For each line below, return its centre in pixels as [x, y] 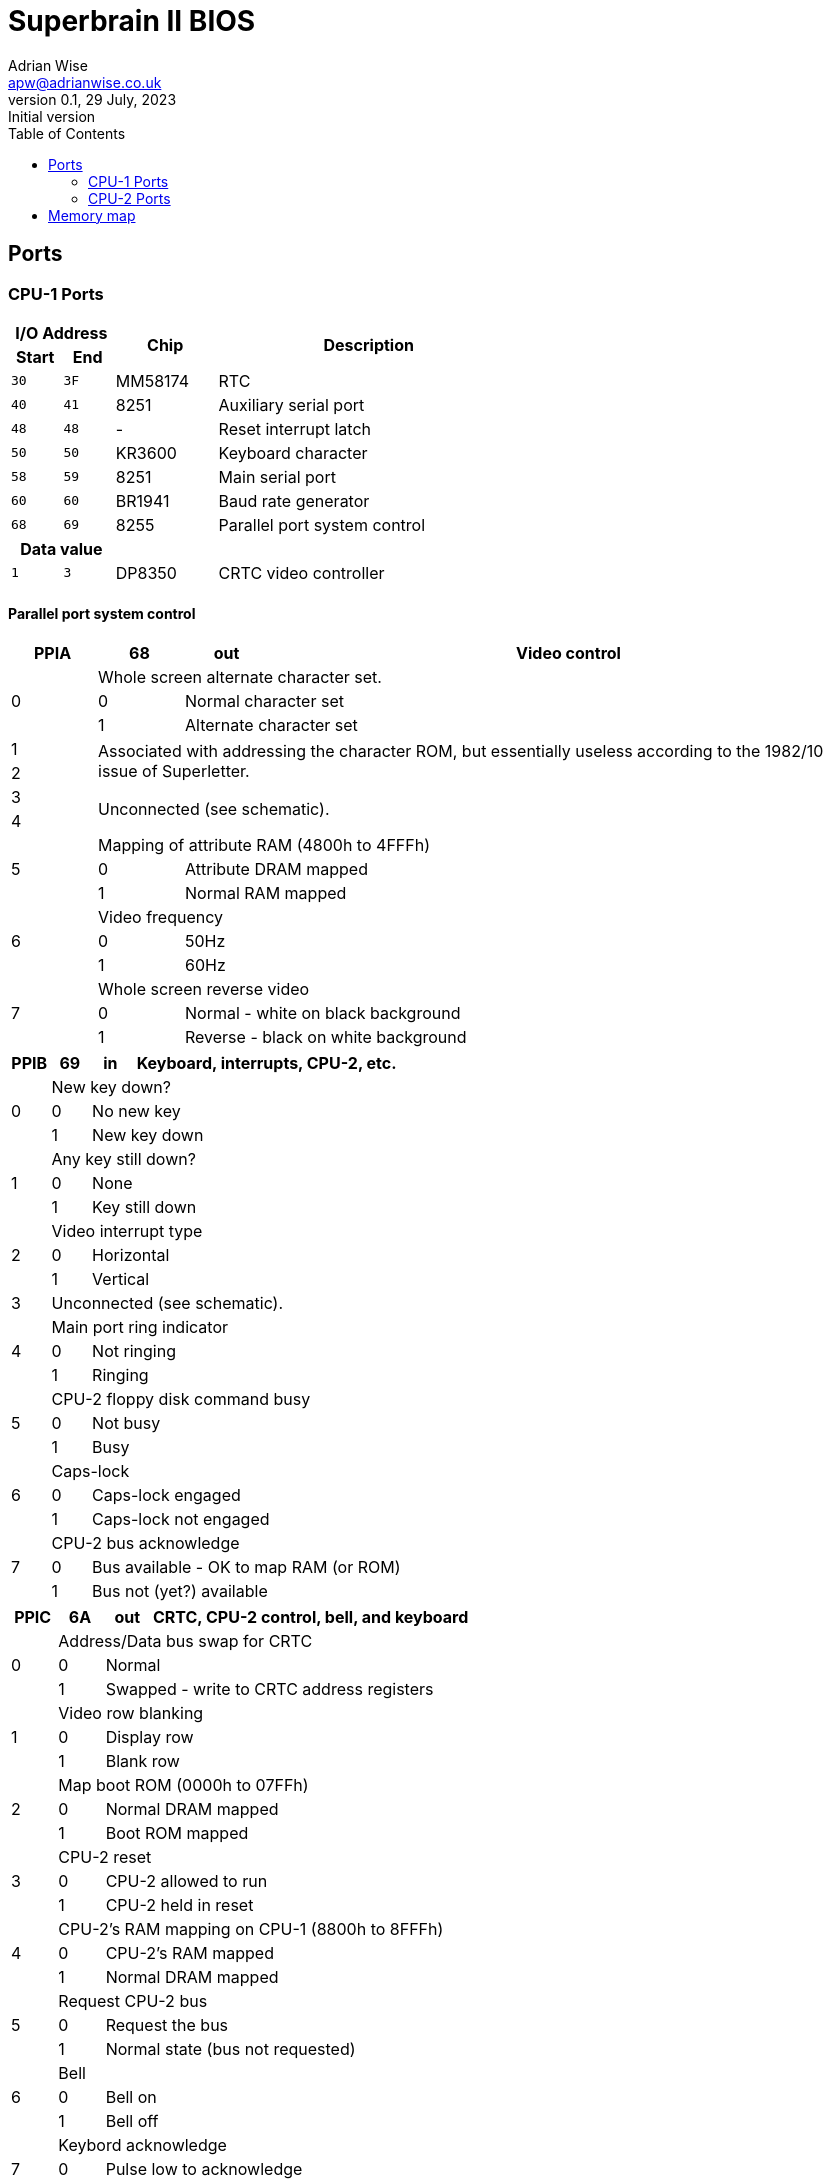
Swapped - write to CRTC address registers [269, 1689]
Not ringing [134, 1351]
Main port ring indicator [140, 1327]
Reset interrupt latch [295, 428]
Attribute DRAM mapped [276, 869]
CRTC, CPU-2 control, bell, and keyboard [310, 1617]
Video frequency [160, 917]
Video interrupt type [127, 1231]
